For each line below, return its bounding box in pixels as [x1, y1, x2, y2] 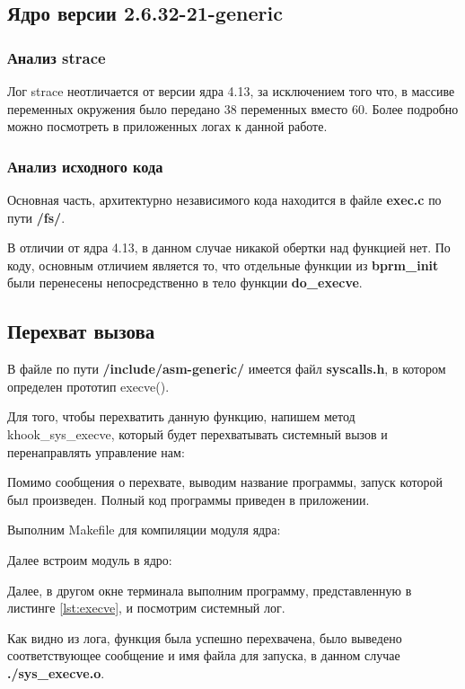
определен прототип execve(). [7, 376, 170, 395]
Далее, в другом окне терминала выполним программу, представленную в [7, 580, 412, 599]
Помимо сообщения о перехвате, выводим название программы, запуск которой [7, 473, 443, 491]
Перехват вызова [7, 317, 155, 345]
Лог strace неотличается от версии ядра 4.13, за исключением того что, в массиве [7, 82, 455, 100]
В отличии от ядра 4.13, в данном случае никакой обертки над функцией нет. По [7, 238, 451, 257]
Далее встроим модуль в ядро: [7, 550, 172, 569]
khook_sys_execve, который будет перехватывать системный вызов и [7, 424, 388, 443]
